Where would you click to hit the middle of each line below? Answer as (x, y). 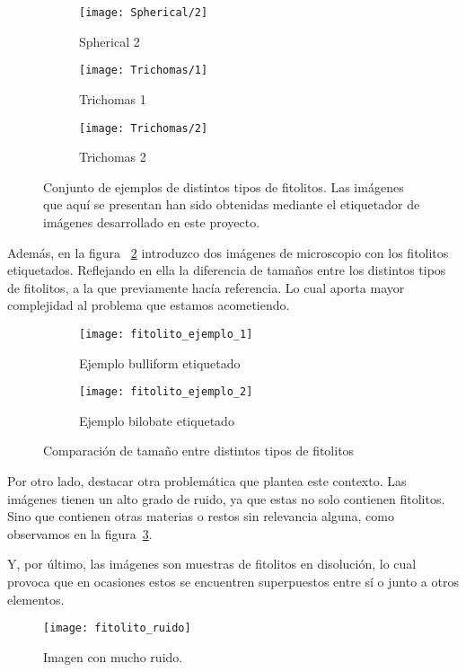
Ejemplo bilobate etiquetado (157, 420)
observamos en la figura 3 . (80, 533)
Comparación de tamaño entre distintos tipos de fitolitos (199, 451)
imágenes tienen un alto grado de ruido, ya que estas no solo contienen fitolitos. (226, 498)
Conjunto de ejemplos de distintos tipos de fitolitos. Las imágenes (224, 186)
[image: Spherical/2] (144, 13)
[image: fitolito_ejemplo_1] (166, 334)
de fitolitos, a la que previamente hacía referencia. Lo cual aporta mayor (206, 287)
